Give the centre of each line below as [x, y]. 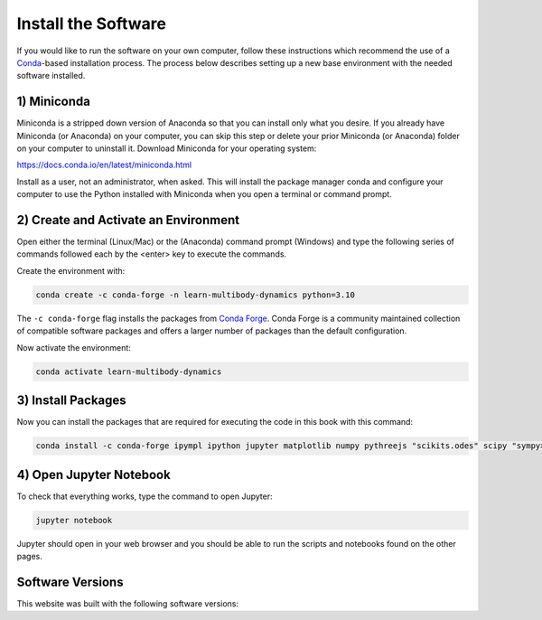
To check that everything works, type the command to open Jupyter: [145, 496]
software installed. [51, 76]
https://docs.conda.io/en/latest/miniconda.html [104, 165]
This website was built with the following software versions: [128, 603]
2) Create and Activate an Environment [128, 220]
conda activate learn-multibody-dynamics [129, 371]
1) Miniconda [53, 102]
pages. [29, 556]
